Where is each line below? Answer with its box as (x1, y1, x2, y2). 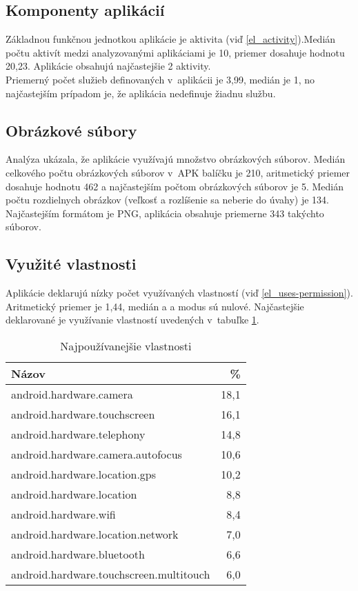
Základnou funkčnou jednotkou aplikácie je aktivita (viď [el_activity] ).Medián (6, 32, 336, 46)
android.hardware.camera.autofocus (11, 445, 182, 462)
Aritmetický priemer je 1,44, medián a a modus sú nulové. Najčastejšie (6, 299, 304, 313)
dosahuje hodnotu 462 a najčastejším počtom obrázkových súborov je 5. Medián (6, 179, 344, 193)
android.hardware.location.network (11, 525, 179, 542)
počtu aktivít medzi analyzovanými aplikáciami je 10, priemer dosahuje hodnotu (6, 45, 345, 59)
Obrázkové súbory (6, 119, 137, 141)
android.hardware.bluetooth (11, 545, 145, 562)
